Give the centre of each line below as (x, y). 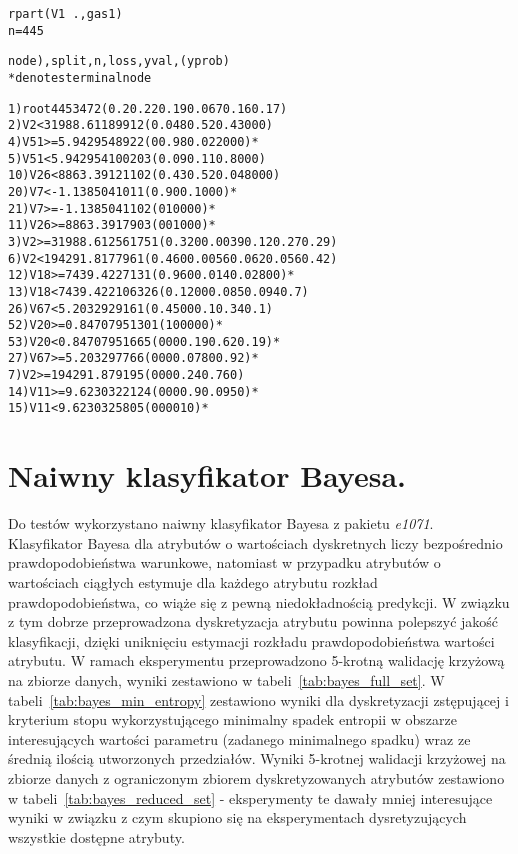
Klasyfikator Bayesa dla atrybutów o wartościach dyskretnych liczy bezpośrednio (255, 542)
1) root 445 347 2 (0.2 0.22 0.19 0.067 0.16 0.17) (148, 108)
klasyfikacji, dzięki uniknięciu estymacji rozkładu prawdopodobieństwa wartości (251, 640)
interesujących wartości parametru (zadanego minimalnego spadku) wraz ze (239, 738)
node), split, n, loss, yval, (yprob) (119, 61)
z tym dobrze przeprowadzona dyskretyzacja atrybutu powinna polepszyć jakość (253, 621)
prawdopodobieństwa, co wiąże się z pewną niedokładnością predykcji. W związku (259, 601)
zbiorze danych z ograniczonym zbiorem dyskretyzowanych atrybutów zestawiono (256, 777)
